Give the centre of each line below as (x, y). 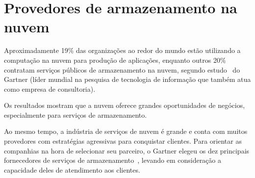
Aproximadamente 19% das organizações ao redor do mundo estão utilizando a (122, 50)
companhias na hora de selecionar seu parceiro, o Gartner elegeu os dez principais (127, 150)
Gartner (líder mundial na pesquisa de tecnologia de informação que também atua (127, 79)
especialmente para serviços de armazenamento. (76, 114)
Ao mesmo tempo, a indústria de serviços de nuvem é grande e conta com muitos (126, 131)
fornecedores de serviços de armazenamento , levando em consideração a (113, 160)
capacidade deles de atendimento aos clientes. (72, 169)
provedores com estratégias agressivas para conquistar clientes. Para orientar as (123, 141)
